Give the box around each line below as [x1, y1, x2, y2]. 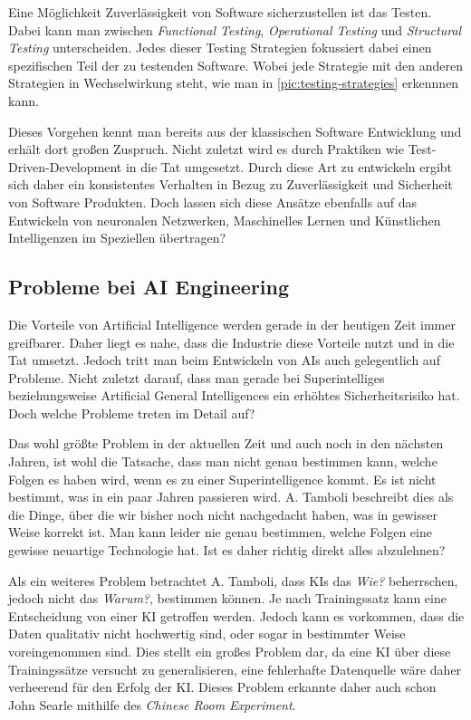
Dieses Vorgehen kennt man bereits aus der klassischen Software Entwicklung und [8, 121, 462, 140]
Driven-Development [8, 157, 122, 176]
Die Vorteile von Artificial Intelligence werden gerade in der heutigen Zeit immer [8, 314, 456, 333]
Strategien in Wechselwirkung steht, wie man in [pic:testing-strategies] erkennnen [8, 73, 459, 92]
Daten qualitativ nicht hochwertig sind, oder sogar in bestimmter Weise [8, 624, 406, 643]
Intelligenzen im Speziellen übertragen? [8, 228, 226, 247]
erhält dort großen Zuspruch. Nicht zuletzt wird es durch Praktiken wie [8, 139, 404, 158]
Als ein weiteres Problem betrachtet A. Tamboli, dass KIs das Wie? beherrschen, [8, 571, 458, 590]
